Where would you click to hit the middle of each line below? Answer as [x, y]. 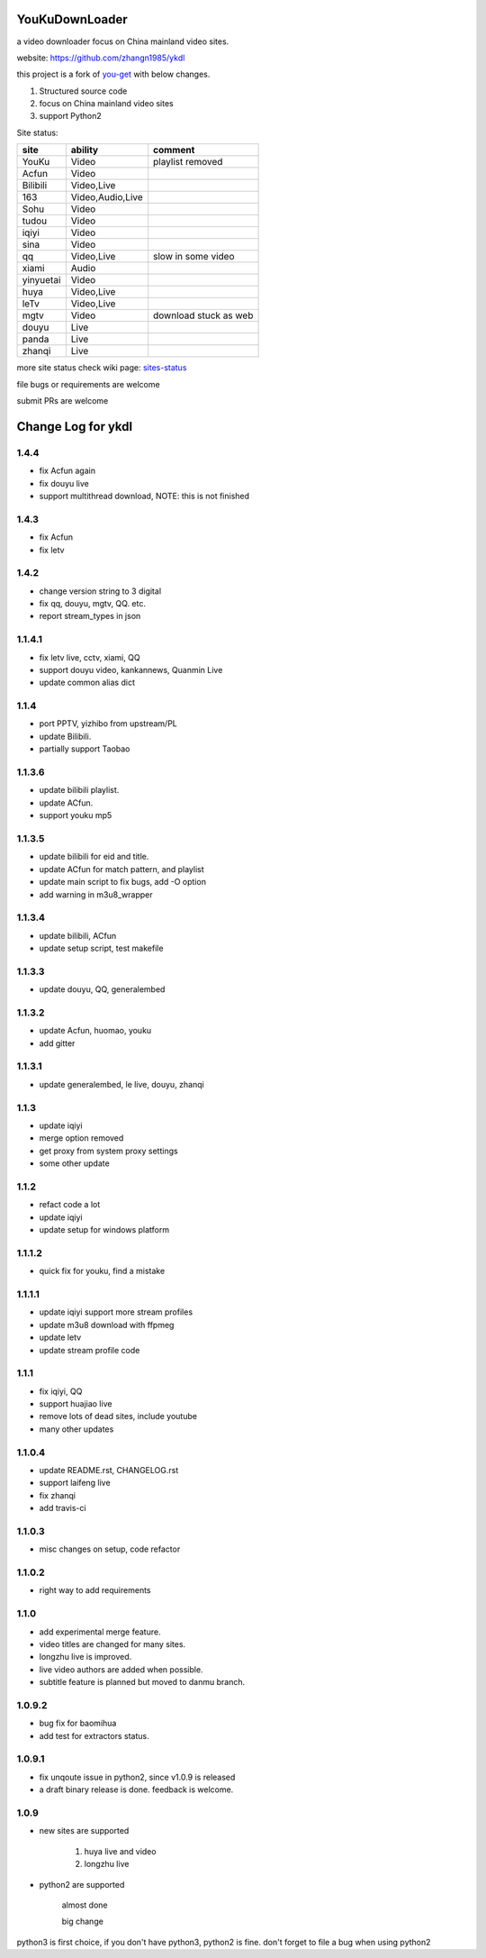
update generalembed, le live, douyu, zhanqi [121, 1084]
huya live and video [120, 1851]
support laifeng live [75, 1483]
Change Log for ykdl [75, 427]
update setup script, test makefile [101, 948]
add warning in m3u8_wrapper [96, 894]
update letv [60, 1337]
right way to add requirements [95, 1590]
